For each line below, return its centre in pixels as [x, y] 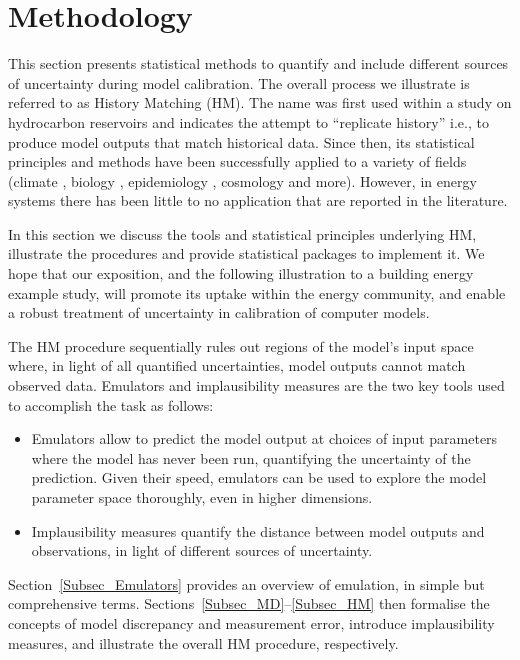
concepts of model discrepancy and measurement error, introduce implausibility [251, 622]
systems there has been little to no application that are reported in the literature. [258, 200]
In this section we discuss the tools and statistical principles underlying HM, [242, 233]
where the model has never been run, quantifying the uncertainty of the [251, 457]
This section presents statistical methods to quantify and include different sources [258, 63]
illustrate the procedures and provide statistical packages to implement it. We [246, 253]
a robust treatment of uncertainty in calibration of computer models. [219, 312]
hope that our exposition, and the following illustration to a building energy [241, 273]
